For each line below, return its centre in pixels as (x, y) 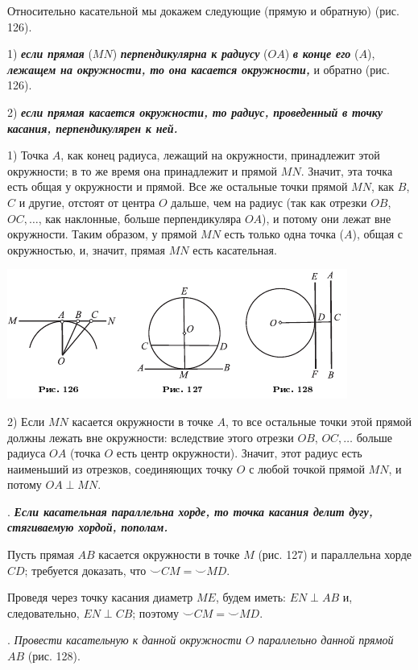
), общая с (377, 234)
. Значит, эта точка (347, 170)
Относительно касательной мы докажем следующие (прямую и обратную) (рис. (203, 10)
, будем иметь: (250, 597)
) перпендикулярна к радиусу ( (190, 54)
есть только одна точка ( (284, 234)
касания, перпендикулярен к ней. (93, 128)
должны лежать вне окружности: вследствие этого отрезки (151, 437)
